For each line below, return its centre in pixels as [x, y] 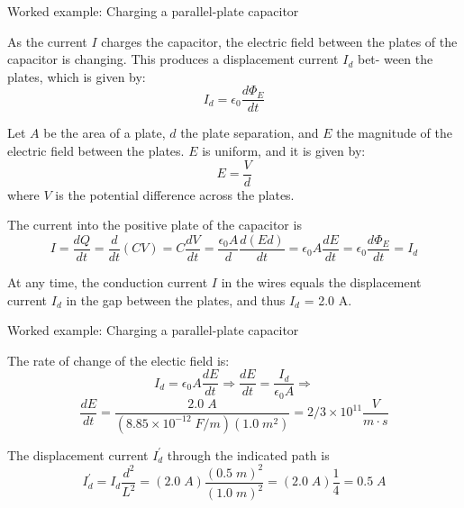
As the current [47, 41]
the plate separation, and [250, 133]
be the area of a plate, [105, 133]
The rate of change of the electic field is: [118, 360]
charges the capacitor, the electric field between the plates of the [279, 41]
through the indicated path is [248, 454]
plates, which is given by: [77, 76]
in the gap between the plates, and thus [176, 299]
